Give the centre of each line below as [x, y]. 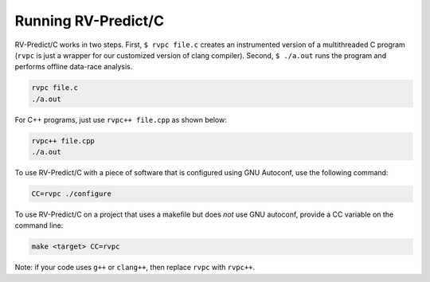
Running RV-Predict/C [90, 21]
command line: [39, 225]
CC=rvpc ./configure [71, 194]
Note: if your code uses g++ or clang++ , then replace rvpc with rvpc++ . [135, 268]
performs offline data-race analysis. [74, 67]
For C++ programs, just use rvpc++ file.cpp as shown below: [121, 119]
